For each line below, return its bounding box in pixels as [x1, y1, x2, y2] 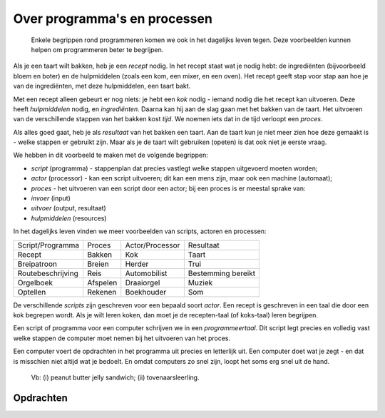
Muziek [188, 277, 213, 287]
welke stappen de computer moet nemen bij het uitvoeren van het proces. [13, 334, 231, 342]
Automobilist [125, 268, 168, 278]
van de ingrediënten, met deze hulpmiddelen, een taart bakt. [13, 82, 191, 91]
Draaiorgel [125, 277, 160, 287]
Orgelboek [17, 277, 53, 287]
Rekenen [86, 287, 117, 297]
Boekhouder [125, 287, 167, 297]
